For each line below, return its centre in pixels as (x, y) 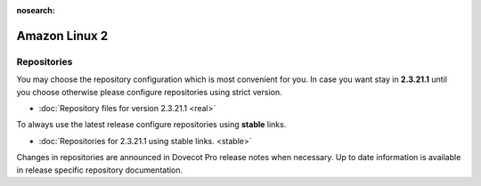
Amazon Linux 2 (62, 36)
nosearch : (36, 10)
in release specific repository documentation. (100, 170)
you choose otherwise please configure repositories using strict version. (149, 92)
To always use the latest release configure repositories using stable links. (151, 125)
